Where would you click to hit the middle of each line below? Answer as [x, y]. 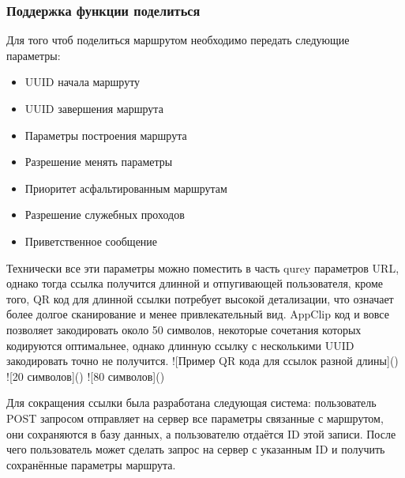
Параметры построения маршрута [106, 135]
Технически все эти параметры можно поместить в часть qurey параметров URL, [203, 267]
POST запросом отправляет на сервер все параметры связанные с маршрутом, [195, 418]
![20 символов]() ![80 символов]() [86, 376]
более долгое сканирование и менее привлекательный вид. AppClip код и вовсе [198, 314]
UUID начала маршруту [82, 82]
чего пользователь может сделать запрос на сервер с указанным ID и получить [196, 449]
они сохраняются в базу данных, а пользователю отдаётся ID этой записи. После [201, 433]
